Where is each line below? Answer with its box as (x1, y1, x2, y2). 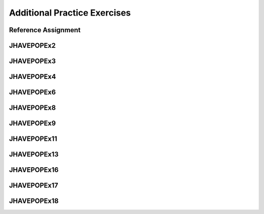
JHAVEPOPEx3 (9, 57, 56, 65)
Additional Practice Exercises (9, 7, 131, 18)
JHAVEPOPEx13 (9, 150, 59, 158)
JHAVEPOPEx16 (9, 166, 59, 174)
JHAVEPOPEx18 (9, 197, 59, 205)
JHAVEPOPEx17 (9, 181, 59, 190)
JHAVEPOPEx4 (9, 73, 56, 81)
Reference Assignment (9, 26, 81, 34)
